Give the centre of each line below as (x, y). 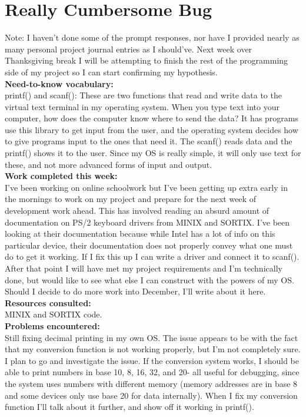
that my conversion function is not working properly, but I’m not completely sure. (153, 349)
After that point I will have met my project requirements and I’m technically (144, 268)
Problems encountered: (52, 325)
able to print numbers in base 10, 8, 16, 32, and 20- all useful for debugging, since (152, 372)
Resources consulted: (48, 302)
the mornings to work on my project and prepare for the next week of (130, 199)
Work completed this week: (61, 176)
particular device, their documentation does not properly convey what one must (149, 245)
